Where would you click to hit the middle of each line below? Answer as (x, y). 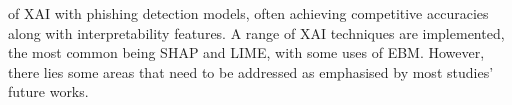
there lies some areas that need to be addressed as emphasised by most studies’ (251, 71)
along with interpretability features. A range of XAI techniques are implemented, (256, 32)
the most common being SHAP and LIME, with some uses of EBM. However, (246, 52)
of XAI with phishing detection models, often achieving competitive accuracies (248, 13)
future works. (48, 91)
